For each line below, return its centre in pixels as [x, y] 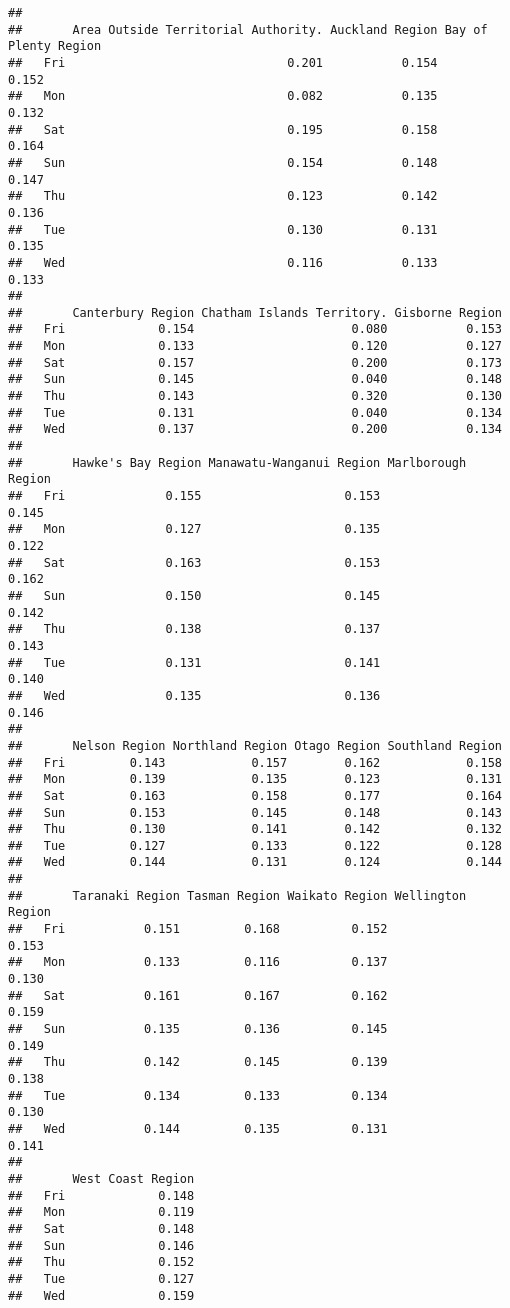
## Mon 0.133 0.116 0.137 [198, 962]
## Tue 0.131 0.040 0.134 [255, 412]
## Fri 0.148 [101, 1195]
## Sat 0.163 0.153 [194, 562]
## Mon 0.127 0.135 [194, 529]
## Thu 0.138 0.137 [194, 629]
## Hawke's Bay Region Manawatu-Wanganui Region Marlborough [237, 462]
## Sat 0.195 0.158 [223, 129]
